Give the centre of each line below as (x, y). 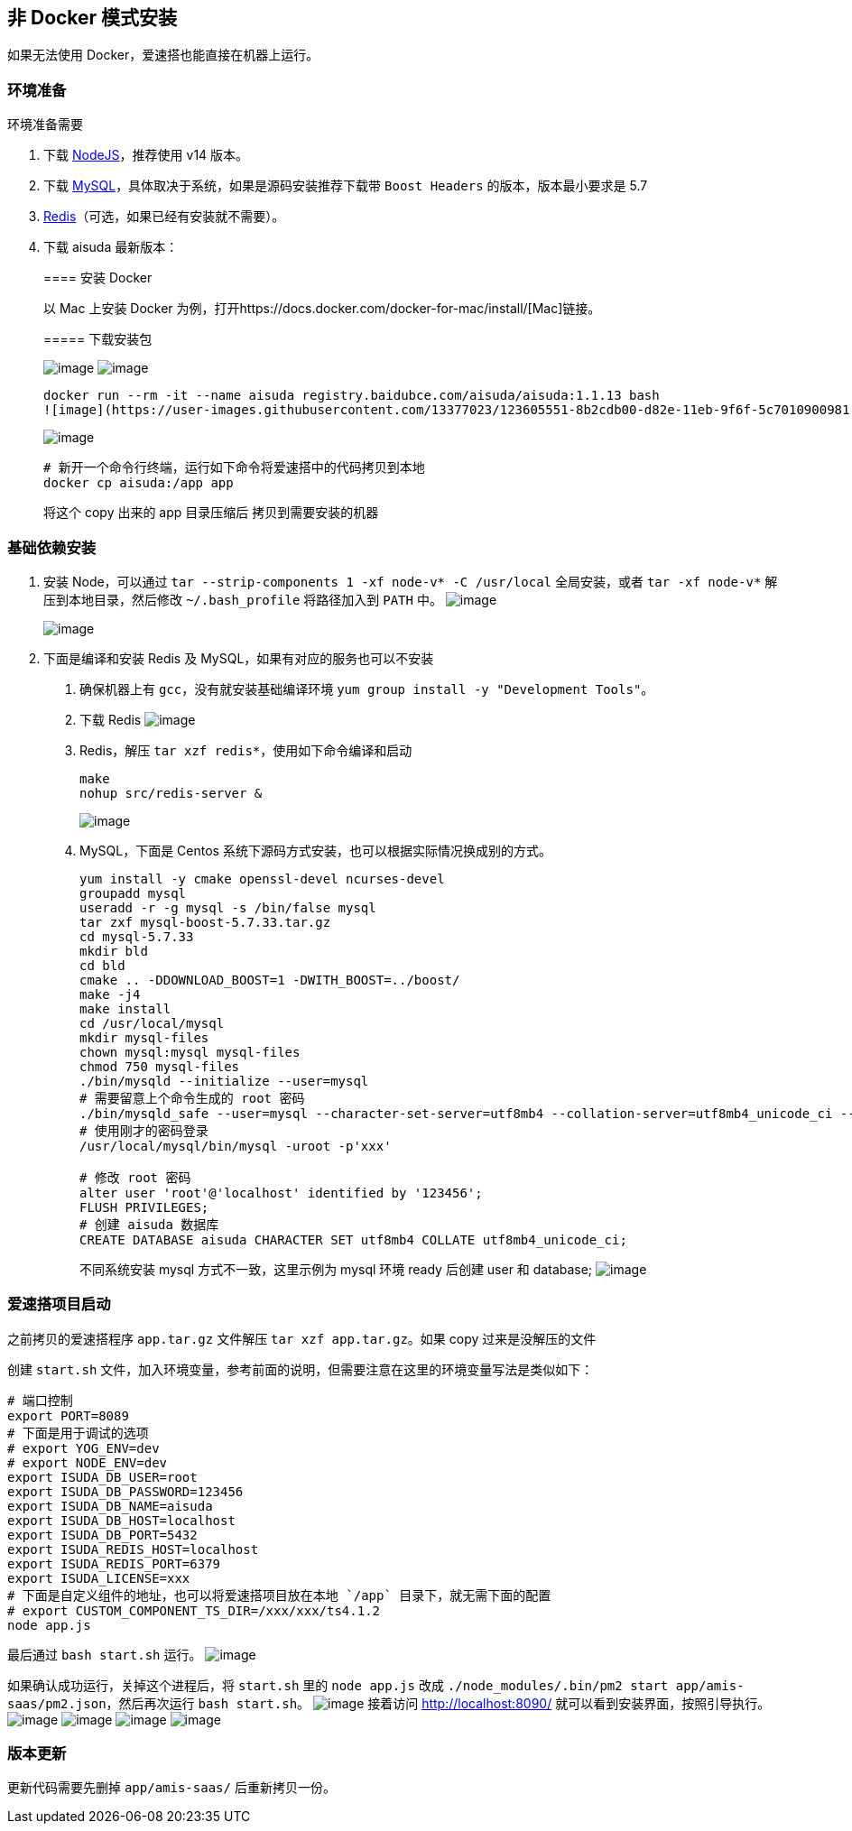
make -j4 (110, 994)
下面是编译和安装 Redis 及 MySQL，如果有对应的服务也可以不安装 (239, 658)
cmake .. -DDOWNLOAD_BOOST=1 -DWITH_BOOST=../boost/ (270, 980)
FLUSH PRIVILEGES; (144, 1207)
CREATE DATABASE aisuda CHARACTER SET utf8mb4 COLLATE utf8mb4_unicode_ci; (353, 1239)
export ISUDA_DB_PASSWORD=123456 (125, 1491)
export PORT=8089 (68, 1415)
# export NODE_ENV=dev (88, 1462)
